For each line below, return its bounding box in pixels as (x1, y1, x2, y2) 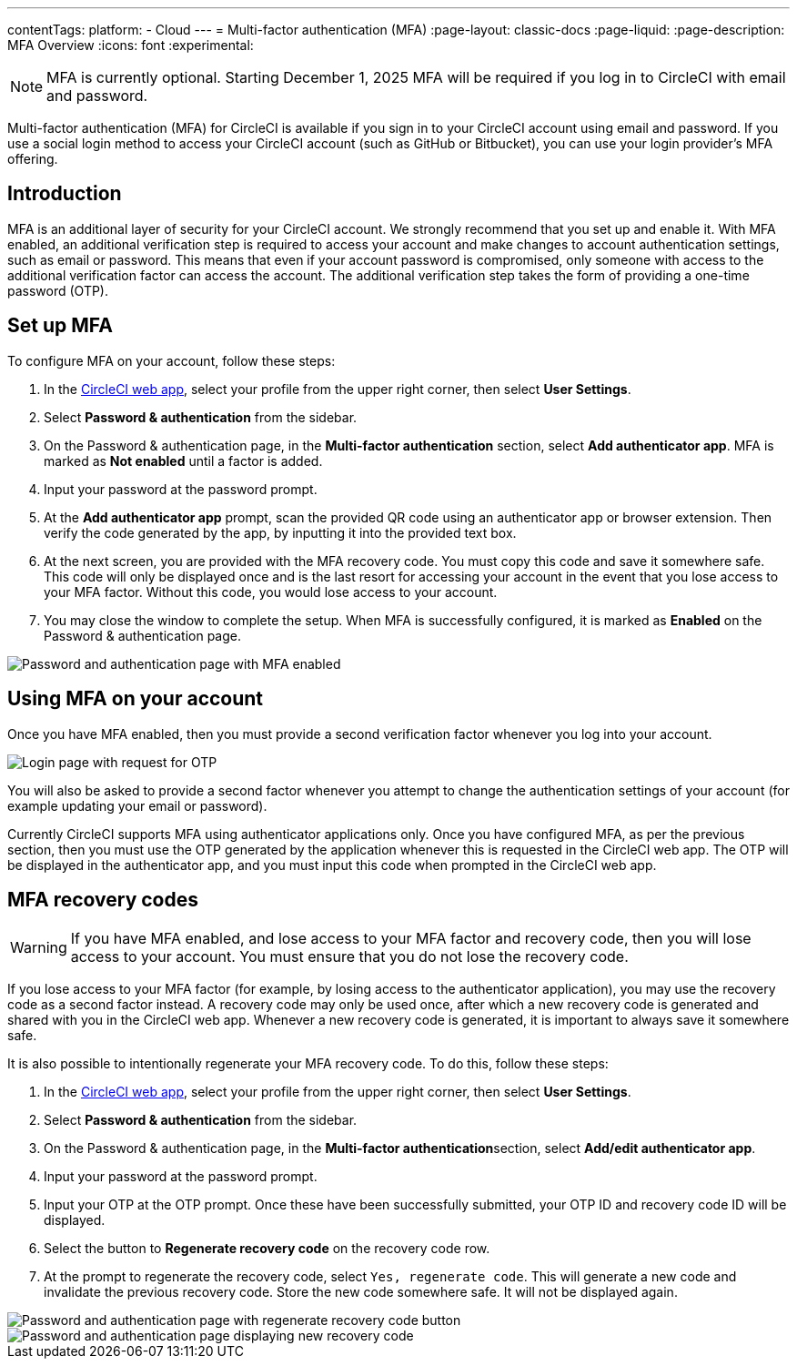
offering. (7, 151, 58, 167)
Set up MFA (7, 314, 113, 338)
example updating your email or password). (7, 797, 267, 814)
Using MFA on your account (7, 687, 264, 711)
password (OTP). (7, 282, 109, 298)
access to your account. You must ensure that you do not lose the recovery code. (70, 947, 629, 966)
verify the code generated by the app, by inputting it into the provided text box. (44, 524, 517, 541)
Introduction (7, 182, 122, 206)
